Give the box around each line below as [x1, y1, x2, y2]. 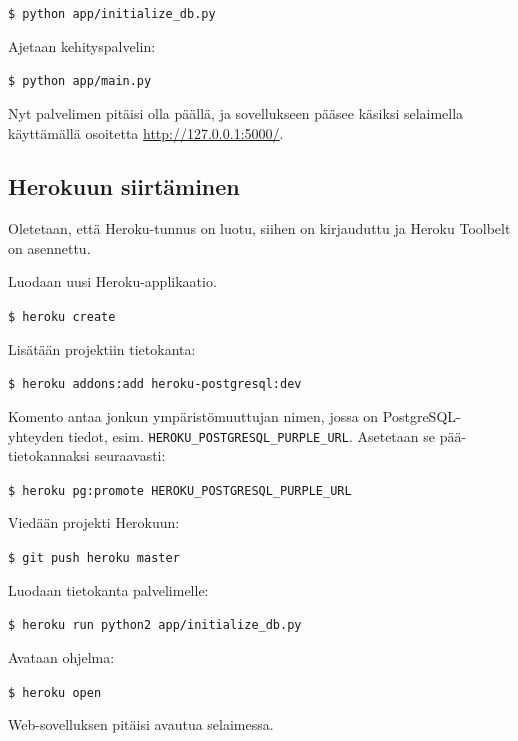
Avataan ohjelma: [8, 646, 115, 667]
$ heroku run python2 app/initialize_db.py [8, 618, 302, 633]
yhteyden [8, 425, 64, 446]
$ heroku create [8, 310, 116, 325]
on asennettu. [8, 237, 91, 258]
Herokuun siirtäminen [8, 171, 240, 202]
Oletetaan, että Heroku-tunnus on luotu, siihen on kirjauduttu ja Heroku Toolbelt [8, 218, 511, 239]
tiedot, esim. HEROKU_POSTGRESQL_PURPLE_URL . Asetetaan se [68, 425, 435, 446]
